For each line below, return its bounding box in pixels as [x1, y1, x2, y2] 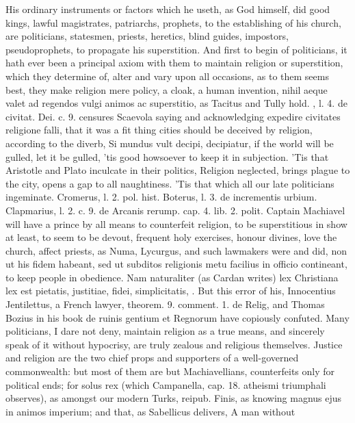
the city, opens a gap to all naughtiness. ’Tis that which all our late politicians [5, 176, 334, 190]
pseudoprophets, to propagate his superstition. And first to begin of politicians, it [5, 42, 347, 56]
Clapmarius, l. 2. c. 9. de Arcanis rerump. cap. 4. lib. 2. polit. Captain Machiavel [5, 203, 345, 217]
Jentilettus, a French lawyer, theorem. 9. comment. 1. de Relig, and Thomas [5, 297, 325, 311]
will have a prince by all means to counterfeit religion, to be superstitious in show [5, 216, 347, 231]
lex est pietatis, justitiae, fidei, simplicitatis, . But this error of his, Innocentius [5, 283, 336, 298]
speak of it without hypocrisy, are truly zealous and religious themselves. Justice [5, 337, 343, 351]
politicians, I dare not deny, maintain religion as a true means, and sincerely [5, 324, 325, 338]
